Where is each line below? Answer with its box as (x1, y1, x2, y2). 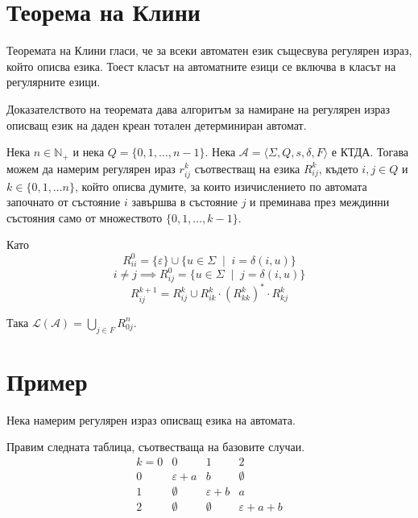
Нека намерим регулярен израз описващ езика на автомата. (6, 411, 296, 428)
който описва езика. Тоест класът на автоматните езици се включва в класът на (6, 57, 396, 74)
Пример (6, 364, 88, 397)
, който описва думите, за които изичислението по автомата (74, 177, 367, 194)
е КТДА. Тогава (331, 143, 409, 160)
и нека (72, 143, 105, 160)
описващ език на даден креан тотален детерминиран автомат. (6, 116, 307, 133)
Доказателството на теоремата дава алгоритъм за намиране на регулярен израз (6, 100, 391, 117)
